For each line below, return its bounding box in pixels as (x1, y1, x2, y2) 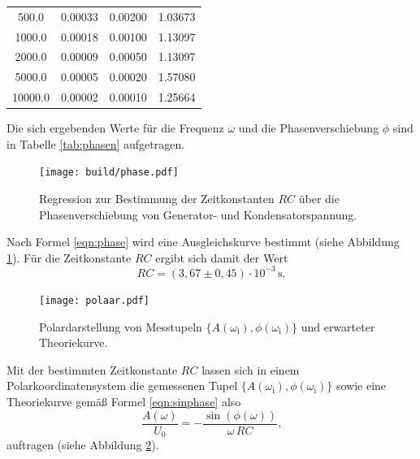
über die (298, 190, 340, 207)
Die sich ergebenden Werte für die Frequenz (6, 119, 224, 136)
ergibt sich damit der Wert (155, 249, 288, 266)
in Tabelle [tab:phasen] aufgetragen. (6, 135, 185, 152)
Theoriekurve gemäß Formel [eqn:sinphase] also (6, 392, 241, 409)
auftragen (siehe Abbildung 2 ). (6, 436, 159, 453)
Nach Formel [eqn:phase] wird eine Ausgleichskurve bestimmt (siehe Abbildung (6, 233, 400, 250)
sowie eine (336, 377, 387, 394)
